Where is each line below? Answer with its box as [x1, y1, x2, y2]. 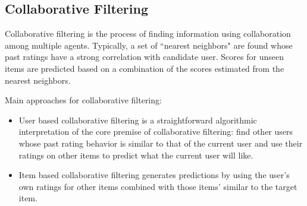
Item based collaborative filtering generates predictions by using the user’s [18, 169, 290, 181]
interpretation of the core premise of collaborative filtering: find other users [18, 125, 293, 138]
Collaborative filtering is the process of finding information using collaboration [5, 27, 291, 40]
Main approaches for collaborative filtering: [5, 94, 162, 106]
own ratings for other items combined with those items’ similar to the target [18, 180, 297, 192]
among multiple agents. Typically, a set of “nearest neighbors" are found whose [5, 39, 293, 51]
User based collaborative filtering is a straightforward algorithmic [18, 113, 257, 126]
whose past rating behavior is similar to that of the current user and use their [18, 137, 303, 149]
